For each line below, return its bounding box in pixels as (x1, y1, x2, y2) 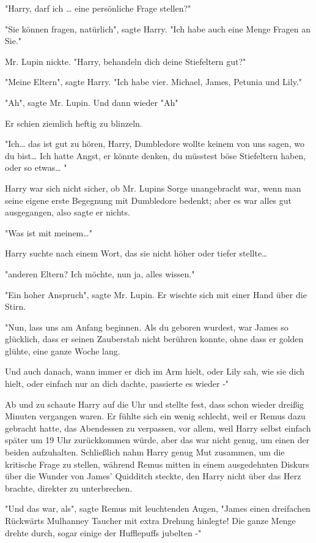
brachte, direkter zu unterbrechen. (5, 481, 133, 494)
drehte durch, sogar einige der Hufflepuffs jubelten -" (5, 526, 202, 539)
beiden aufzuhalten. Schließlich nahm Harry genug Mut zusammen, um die (5, 446, 285, 459)
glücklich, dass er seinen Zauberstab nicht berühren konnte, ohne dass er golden (5, 332, 304, 345)
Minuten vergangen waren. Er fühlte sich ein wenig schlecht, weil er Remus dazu (5, 410, 306, 422)
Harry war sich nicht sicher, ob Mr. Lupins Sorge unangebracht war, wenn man (5, 181, 301, 194)
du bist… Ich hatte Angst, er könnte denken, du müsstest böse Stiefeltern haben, (5, 149, 306, 162)
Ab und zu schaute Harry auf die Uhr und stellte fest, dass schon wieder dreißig (5, 397, 304, 410)
